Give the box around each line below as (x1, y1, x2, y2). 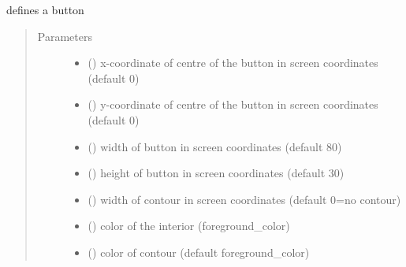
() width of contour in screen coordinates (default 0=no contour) (88, 191, 401, 207)
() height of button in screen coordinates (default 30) (88, 165, 345, 181)
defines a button (6, 2, 84, 17)
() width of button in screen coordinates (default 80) (88, 138, 342, 154)
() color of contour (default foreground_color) (88, 243, 310, 260)
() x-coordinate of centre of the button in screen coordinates (88, 54, 378, 71)
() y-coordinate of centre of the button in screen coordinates (88, 96, 378, 113)
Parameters (37, 28, 92, 44)
